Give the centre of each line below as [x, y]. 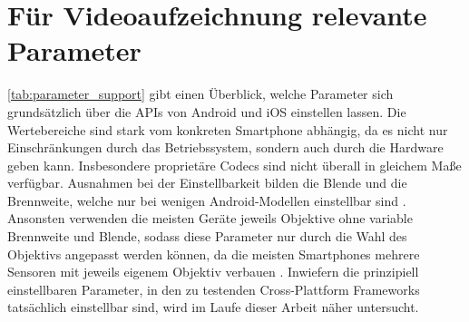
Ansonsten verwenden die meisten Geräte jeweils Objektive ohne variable [210, 218]
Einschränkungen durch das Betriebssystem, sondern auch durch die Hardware [225, 147]
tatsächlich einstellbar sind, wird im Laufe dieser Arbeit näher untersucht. [213, 307]
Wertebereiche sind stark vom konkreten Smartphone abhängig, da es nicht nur [228, 129]
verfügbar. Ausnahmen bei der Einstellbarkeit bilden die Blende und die [207, 183]
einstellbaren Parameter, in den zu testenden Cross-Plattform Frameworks [214, 289]
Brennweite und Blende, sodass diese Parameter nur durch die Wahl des [207, 236]
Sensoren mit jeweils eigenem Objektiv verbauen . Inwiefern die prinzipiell [213, 272]
